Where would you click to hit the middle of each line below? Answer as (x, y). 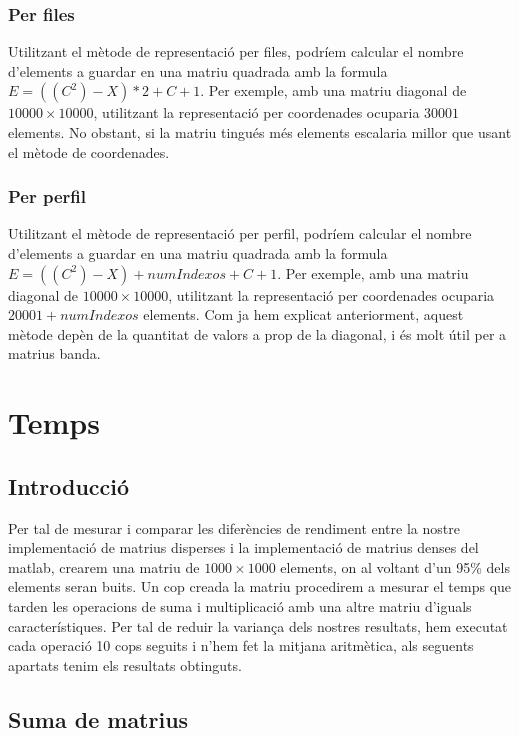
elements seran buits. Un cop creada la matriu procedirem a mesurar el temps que (260, 586)
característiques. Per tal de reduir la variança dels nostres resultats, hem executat (258, 625)
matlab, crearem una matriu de (104, 566)
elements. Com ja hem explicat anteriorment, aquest (303, 314)
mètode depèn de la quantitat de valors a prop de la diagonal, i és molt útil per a (257, 333)
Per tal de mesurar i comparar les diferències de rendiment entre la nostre (234, 527)
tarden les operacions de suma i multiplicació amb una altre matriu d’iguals (240, 605)
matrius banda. (54, 353)
